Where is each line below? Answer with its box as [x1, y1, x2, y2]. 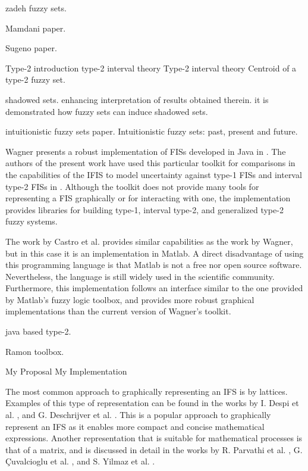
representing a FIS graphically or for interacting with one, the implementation [5, 192, 291, 204]
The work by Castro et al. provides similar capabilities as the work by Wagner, [5, 235, 293, 247]
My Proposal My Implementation [5, 365, 127, 378]
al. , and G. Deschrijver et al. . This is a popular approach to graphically [5, 408, 271, 421]
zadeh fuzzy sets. [5, 2, 67, 14]
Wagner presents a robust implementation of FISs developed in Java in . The [5, 145, 286, 157]
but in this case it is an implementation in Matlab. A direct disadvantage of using [5, 247, 304, 259]
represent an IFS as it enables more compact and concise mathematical [5, 420, 265, 432]
